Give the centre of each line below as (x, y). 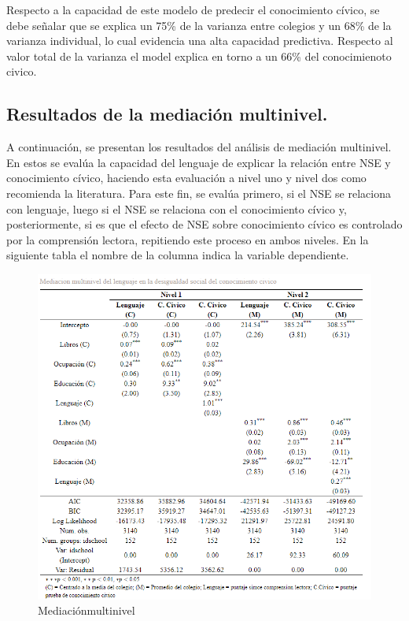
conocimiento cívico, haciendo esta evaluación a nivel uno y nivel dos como (186, 178)
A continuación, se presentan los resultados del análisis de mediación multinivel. (199, 147)
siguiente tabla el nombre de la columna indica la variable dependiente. (178, 255)
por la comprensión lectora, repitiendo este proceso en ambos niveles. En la (188, 239)
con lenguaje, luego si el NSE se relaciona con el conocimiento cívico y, (177, 208)
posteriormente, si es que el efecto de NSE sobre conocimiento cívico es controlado (204, 224)
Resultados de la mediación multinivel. (167, 114)
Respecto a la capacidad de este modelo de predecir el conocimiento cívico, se (193, 9)
